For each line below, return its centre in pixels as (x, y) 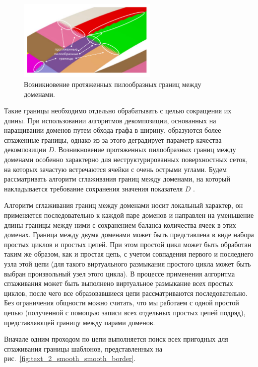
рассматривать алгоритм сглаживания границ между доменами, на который (117, 179)
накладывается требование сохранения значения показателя (94, 188)
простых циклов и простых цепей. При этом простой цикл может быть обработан (128, 244)
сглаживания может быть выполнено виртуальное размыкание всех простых (119, 283)
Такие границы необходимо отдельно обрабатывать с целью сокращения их (118, 111)
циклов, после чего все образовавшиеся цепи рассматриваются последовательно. (126, 293)
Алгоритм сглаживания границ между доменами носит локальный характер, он (124, 205)
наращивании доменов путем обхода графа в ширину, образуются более (113, 130)
